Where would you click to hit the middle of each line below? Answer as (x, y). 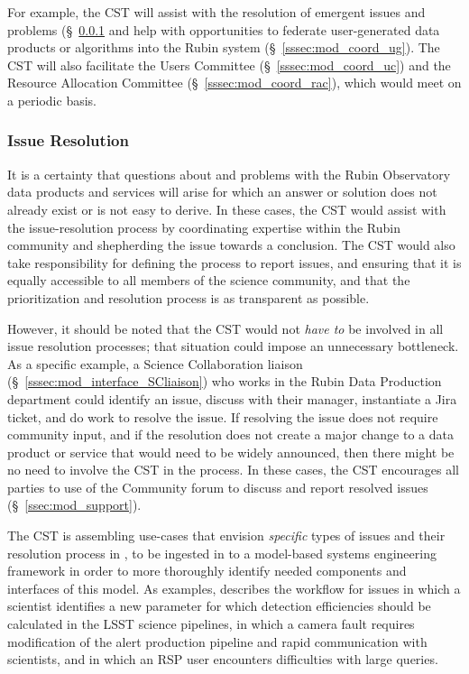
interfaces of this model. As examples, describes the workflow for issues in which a (234, 588)
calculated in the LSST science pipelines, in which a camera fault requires (211, 624)
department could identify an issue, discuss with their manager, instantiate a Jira (232, 398)
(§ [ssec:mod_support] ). (74, 505)
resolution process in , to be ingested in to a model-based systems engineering (222, 553)
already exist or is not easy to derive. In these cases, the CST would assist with (227, 209)
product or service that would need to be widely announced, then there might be (231, 452)
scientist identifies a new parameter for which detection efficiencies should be (219, 606)
